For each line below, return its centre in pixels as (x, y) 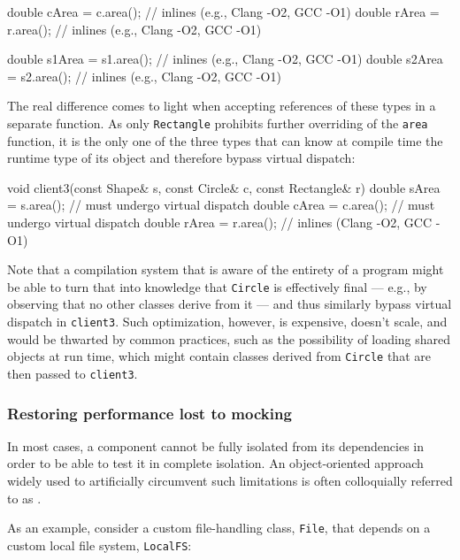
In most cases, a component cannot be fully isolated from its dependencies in (216, 445)
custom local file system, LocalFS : (100, 545)
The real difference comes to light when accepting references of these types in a (222, 106)
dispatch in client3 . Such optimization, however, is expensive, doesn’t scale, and (227, 322)
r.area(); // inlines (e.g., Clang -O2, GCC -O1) (134, 29)
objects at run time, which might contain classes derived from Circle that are (219, 356)
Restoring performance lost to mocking (149, 413)
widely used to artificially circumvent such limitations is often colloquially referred (230, 480)
